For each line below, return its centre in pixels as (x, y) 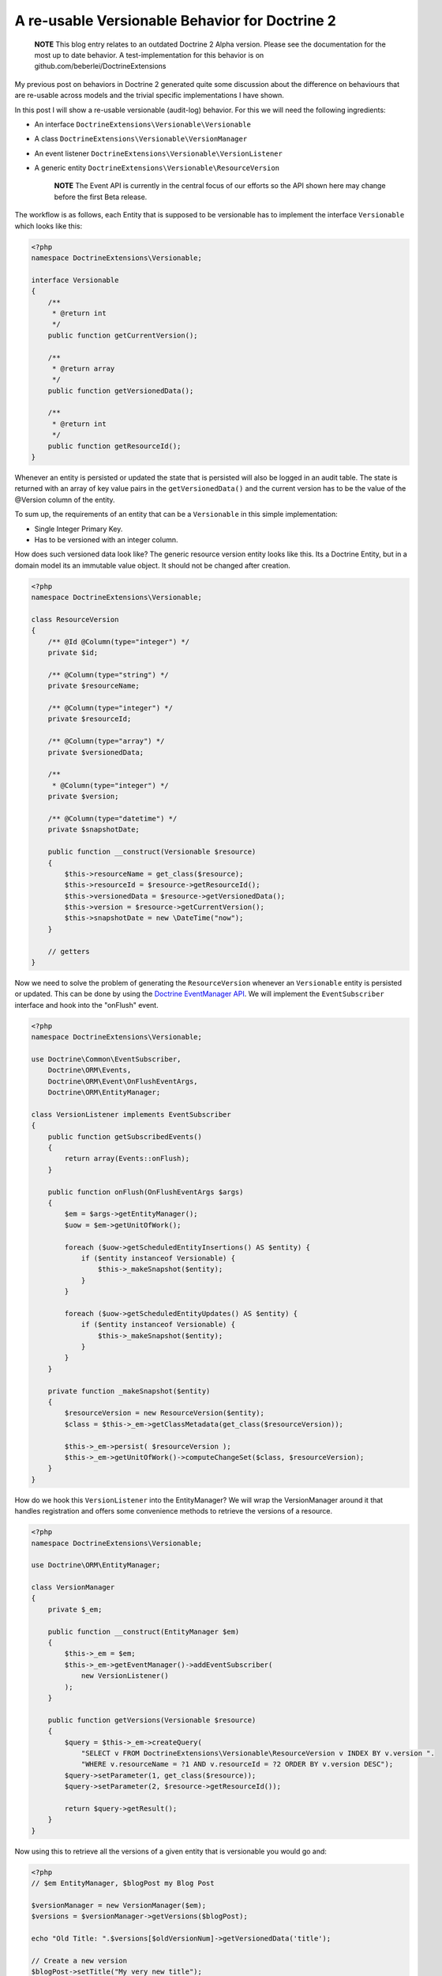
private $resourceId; (90, 719)
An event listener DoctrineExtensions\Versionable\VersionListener (159, 153)
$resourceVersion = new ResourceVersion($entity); (164, 1413)
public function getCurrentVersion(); (123, 335)
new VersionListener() (125, 1676)
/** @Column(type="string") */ (108, 675)
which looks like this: (49, 226)
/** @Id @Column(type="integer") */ (118, 641)
